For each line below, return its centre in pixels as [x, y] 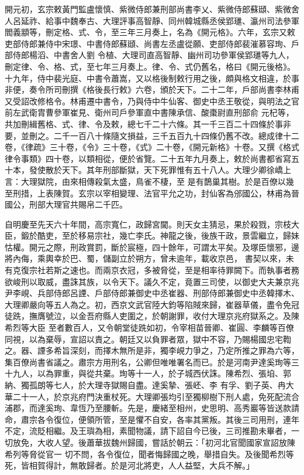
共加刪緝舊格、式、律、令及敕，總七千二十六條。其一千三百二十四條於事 [144, 123]
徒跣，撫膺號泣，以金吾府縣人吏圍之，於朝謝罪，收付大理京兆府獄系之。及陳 [152, 316]
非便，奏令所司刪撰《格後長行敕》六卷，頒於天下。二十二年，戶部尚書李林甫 [152, 89]
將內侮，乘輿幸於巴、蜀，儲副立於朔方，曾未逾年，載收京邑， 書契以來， [145, 258]
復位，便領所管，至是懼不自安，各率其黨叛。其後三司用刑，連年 [176, 419]
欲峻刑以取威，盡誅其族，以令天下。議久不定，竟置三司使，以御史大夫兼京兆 [152, 281]
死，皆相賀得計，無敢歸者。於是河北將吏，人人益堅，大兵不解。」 [129, 465]
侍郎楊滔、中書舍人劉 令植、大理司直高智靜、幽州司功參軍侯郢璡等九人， [153, 55]
